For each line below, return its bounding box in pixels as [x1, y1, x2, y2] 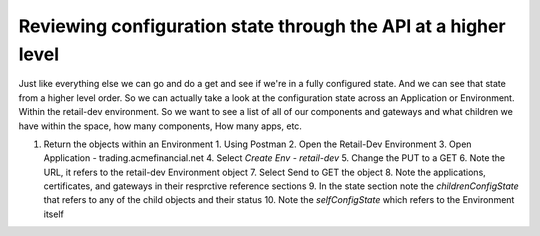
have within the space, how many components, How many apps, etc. [18, 120, 302, 132]
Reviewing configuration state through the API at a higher [18, 15, 506, 37]
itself [43, 208, 64, 220]
